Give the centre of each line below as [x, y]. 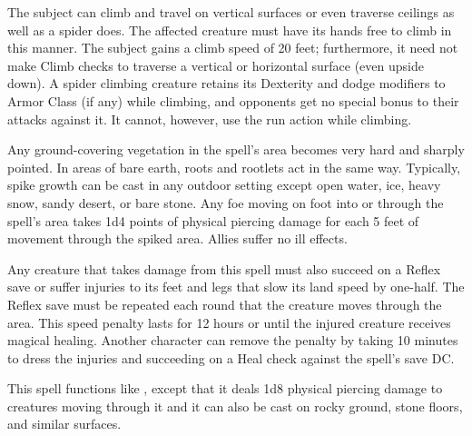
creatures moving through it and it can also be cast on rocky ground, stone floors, [235, 406]
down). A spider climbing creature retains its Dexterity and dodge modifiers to [226, 83]
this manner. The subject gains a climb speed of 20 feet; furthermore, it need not [233, 48]
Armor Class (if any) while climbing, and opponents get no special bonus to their [233, 100]
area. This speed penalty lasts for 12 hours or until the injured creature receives [229, 322]
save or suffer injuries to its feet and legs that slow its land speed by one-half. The [236, 287]
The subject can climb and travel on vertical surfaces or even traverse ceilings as [231, 12]
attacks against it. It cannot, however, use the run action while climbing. [210, 119]
